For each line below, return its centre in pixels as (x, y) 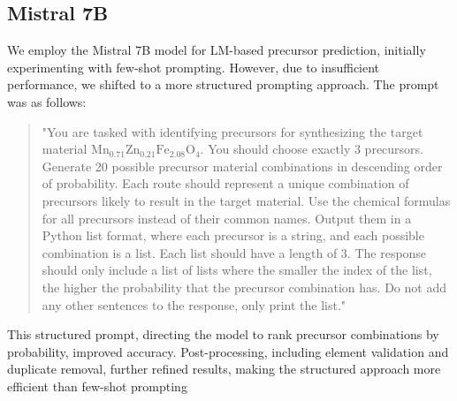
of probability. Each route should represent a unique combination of (225, 183)
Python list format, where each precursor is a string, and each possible (233, 235)
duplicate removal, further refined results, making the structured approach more (224, 369)
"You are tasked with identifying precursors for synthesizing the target (232, 131)
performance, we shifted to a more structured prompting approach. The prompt (223, 84)
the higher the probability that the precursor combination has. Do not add (244, 287)
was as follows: (47, 101)
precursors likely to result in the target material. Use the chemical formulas (246, 200)
